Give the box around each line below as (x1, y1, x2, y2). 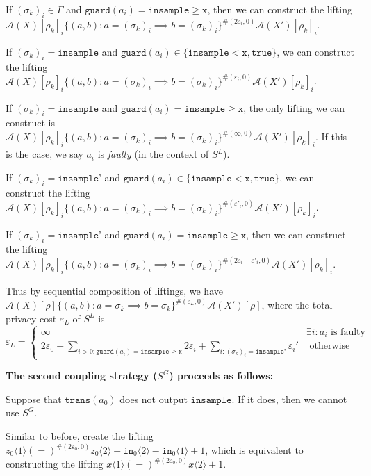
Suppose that (6, 391, 62, 406)
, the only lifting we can (243, 100, 345, 115)
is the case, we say (6, 147, 83, 161)
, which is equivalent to (205, 443, 304, 457)
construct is (6, 115, 55, 130)
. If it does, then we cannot (231, 391, 347, 406)
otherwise (309, 341, 350, 352)
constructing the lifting (6, 457, 104, 471)
